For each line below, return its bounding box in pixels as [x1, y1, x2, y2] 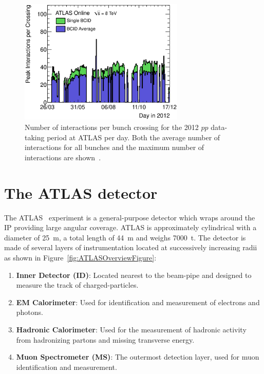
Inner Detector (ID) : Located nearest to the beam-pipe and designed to [16, 269, 252, 280]
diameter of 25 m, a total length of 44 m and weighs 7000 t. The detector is [4, 232, 246, 242]
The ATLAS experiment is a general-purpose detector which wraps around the [4, 212, 255, 222]
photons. [16, 307, 44, 317]
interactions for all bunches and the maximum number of [25, 142, 204, 153]
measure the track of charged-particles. [16, 279, 139, 290]
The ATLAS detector [4, 182, 158, 203]
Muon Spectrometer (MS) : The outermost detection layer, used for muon [16, 351, 259, 362]
